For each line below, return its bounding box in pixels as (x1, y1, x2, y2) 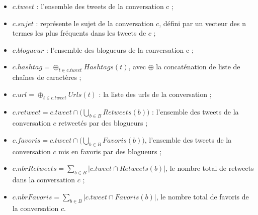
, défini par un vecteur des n (159, 18, 246, 28)
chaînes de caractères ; (12, 72, 81, 82)
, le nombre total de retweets (165, 163, 254, 173)
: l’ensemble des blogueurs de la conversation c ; (46, 44, 194, 55)
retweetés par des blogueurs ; (58, 118, 148, 128)
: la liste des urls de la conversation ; (99, 88, 212, 99)
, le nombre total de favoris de (156, 191, 249, 201)
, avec (128, 61, 146, 72)
